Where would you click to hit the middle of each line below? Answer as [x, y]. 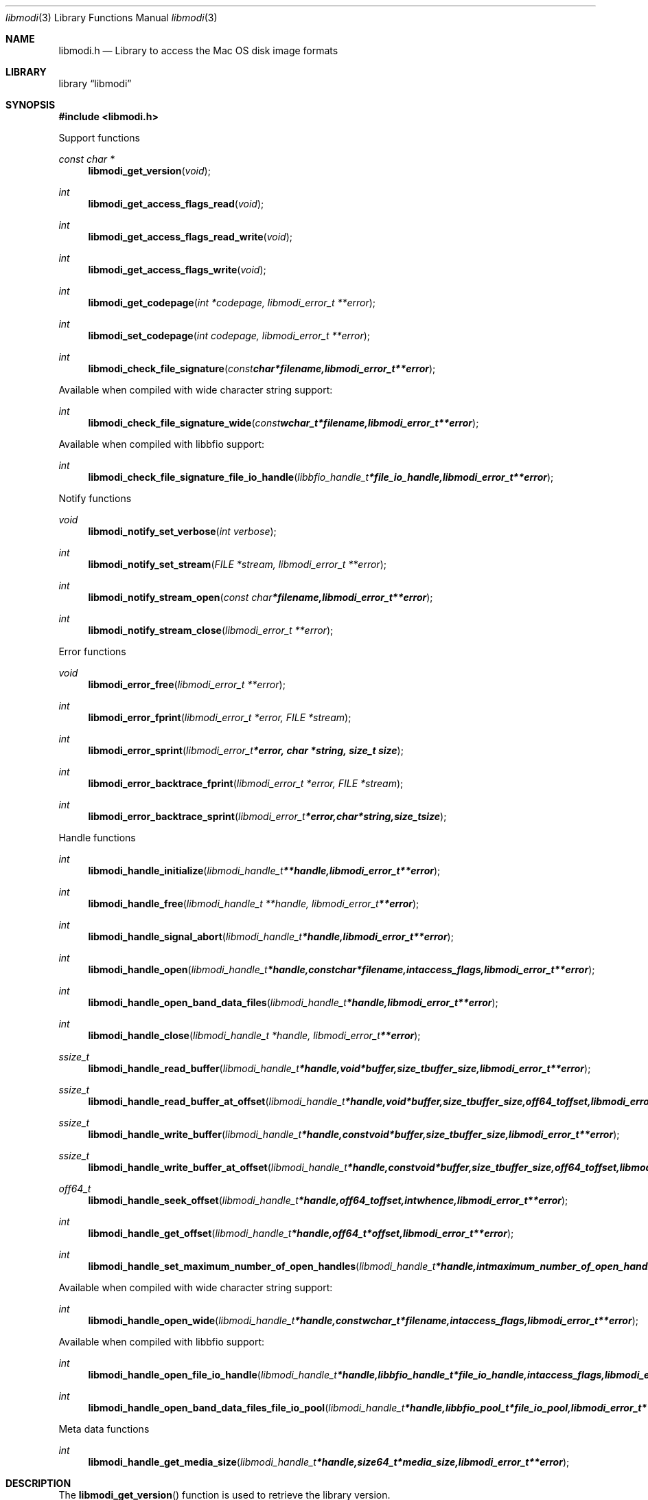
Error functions [92, 651]
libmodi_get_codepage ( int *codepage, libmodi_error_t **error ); [232, 303]
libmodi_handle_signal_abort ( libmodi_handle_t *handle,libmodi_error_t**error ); [271, 936]
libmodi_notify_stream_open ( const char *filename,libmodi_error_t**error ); [261, 597]
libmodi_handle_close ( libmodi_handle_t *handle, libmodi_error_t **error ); [254, 1035]
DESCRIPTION [38, 1483]
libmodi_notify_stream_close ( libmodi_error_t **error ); [211, 630]
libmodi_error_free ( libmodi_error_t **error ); [187, 684]
